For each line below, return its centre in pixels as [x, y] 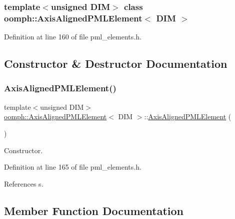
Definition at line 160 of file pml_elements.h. [73, 37]
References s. [24, 183]
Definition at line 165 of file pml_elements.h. [73, 167]
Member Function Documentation [94, 210]
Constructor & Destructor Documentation [116, 64]
